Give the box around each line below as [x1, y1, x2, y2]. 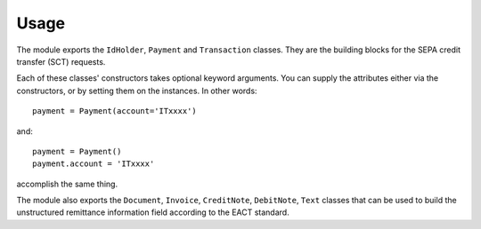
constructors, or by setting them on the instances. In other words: [16, 85, 257, 96]
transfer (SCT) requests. [16, 56, 106, 67]
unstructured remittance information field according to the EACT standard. [16, 207, 289, 217]
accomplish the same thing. [16, 178, 118, 189]
